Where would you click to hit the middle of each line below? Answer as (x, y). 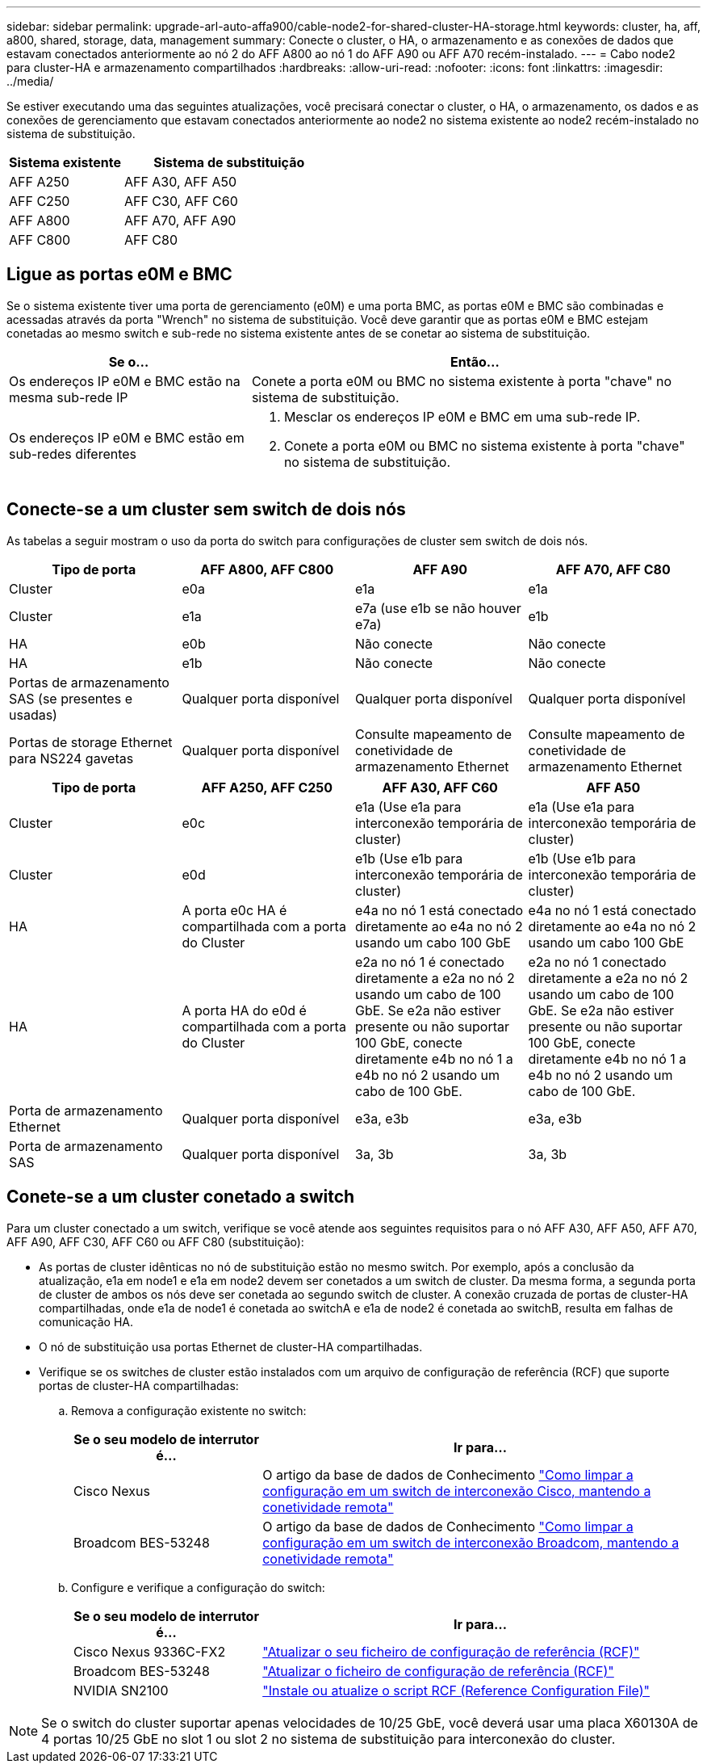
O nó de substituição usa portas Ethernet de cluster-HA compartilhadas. (231, 1346)
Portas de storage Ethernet (91, 742)
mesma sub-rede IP (69, 397)
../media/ (30, 81)
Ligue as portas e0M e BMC (119, 275)
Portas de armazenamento (89, 682)
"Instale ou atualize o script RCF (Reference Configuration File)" (456, 1690)
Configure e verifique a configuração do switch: (198, 1587)
